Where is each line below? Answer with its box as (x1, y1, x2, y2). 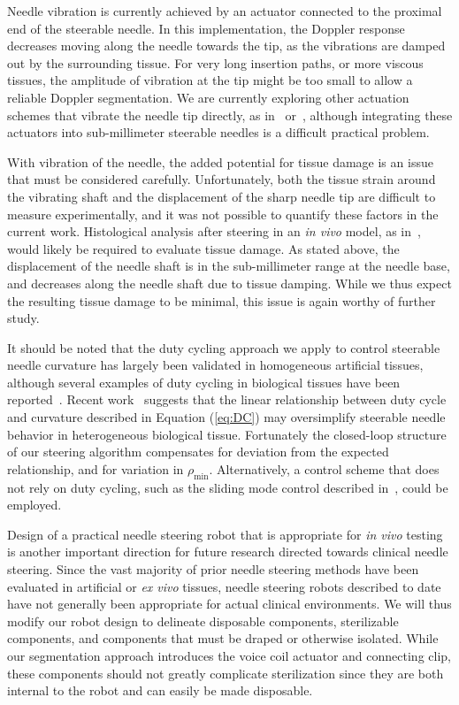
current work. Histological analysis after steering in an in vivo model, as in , (7, 222, 421, 241)
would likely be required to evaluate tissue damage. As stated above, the (7, 239, 400, 257)
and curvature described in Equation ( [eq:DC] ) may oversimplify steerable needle (7, 408, 446, 426)
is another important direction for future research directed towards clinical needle (7, 542, 448, 561)
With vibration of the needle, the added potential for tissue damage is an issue (7, 152, 433, 171)
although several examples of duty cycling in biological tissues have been (7, 372, 401, 391)
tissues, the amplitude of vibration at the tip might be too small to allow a (7, 71, 413, 89)
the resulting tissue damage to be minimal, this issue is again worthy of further (7, 291, 436, 310)
